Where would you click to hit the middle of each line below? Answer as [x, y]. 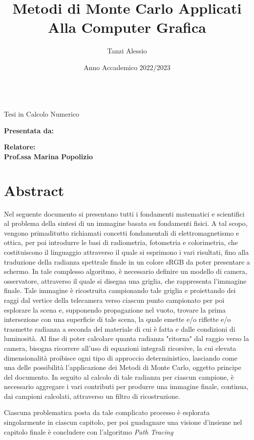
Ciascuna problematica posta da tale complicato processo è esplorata [107, 412]
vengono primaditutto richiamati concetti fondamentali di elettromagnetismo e [122, 232]
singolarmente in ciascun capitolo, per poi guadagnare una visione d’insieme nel [123, 422]
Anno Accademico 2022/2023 [127, 67]
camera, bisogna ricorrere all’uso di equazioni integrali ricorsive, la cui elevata [120, 348]
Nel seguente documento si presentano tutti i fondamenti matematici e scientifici [124, 213]
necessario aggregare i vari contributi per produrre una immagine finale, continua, [126, 386]
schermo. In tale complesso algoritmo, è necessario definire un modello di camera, [126, 271]
